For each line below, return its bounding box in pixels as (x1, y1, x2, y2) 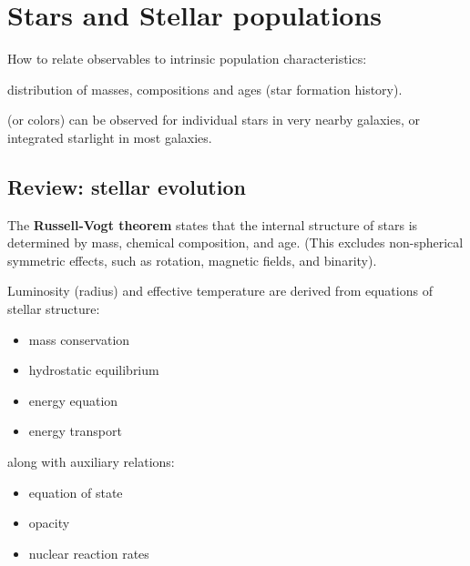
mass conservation (28, 329, 130, 349)
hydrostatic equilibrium (28, 360, 159, 379)
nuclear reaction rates (28, 543, 149, 562)
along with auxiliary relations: (7, 452, 175, 471)
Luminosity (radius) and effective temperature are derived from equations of (7, 281, 433, 300)
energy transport (28, 421, 122, 440)
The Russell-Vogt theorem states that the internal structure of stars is (7, 215, 418, 234)
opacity (28, 513, 70, 532)
